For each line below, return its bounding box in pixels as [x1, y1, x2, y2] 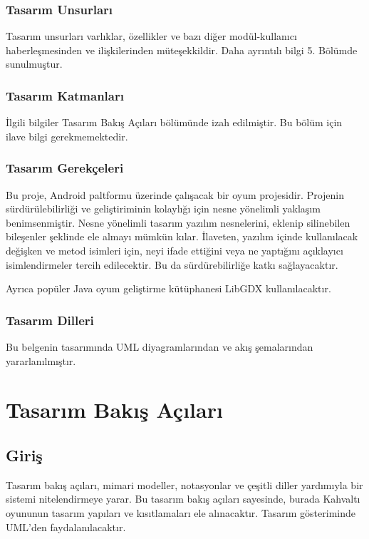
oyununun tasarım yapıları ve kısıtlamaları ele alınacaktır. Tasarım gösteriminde [6, 505, 355, 520]
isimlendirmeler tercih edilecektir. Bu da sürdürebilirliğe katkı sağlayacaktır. [6, 257, 338, 272]
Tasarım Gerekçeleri [6, 159, 124, 177]
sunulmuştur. [6, 56, 63, 71]
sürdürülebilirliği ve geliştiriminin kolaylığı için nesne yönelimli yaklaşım [6, 201, 321, 216]
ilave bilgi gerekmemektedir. [6, 128, 128, 143]
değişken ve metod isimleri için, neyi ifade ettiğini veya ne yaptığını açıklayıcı [6, 243, 343, 257]
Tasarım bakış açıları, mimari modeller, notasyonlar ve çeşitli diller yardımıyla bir [6, 477, 363, 492]
